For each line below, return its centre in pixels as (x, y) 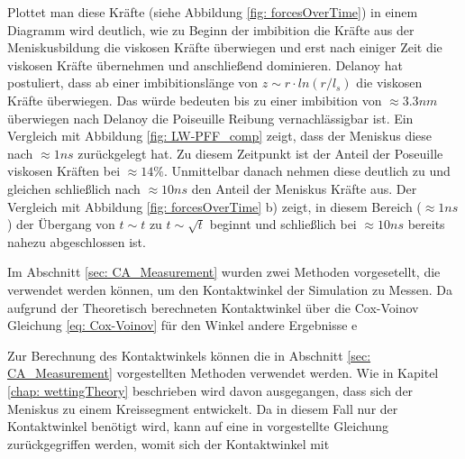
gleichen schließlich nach (74, 188)
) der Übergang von (61, 224)
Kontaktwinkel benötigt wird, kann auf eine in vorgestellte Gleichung (198, 426)
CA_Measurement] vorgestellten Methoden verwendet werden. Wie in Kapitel (223, 373)
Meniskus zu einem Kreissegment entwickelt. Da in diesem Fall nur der (203, 408)
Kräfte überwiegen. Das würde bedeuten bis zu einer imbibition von (195, 100)
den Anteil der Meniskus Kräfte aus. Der (304, 188)
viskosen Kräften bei (64, 171)
